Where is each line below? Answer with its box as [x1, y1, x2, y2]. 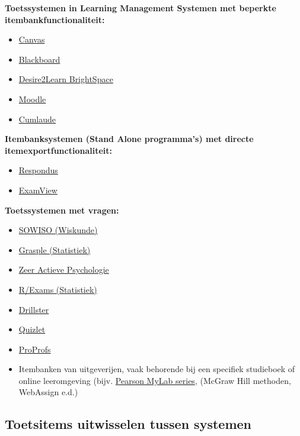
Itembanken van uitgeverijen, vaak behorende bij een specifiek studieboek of [18, 363, 295, 375]
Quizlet [18, 323, 46, 335]
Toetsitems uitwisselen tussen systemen [5, 415, 251, 433]
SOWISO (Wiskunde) [18, 224, 98, 236]
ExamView [18, 183, 58, 196]
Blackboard [18, 53, 60, 65]
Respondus [18, 164, 58, 176]
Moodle [18, 92, 46, 105]
